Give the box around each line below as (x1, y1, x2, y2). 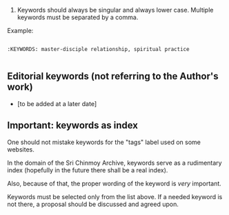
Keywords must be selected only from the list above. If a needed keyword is (7, 192, 223, 201)
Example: (7, 27, 34, 34)
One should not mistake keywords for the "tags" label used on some (7, 138, 201, 146)
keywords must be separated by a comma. (17, 13, 139, 21)
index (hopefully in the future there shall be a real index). (7, 165, 168, 174)
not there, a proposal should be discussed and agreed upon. (7, 200, 179, 208)
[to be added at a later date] (17, 99, 97, 107)
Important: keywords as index (7, 120, 139, 132)
